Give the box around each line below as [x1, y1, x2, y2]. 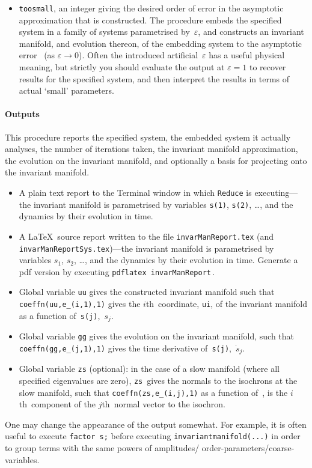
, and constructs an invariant [198, 25, 304, 38]
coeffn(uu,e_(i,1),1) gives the [19, 297, 141, 310]
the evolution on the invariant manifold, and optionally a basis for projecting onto [5, 154, 307, 166]
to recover [249, 61, 286, 73]
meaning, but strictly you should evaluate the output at [19, 61, 225, 73]
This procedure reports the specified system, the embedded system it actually [5, 130, 291, 143]
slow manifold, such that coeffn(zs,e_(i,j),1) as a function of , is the [19, 386, 288, 398]
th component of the [19, 398, 96, 410]
